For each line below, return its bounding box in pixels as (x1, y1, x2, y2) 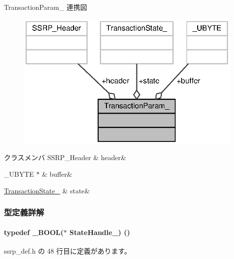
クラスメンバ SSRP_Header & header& (4, 152, 127, 163)
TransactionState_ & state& (4, 185, 90, 195)
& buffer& (42, 169, 73, 179)
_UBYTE (4, 169, 34, 179)
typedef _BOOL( (4, 227, 64, 237)
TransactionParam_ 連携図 (4, 2, 87, 12)
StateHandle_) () (69, 227, 130, 237)
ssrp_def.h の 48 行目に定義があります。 (4, 245, 131, 256)
